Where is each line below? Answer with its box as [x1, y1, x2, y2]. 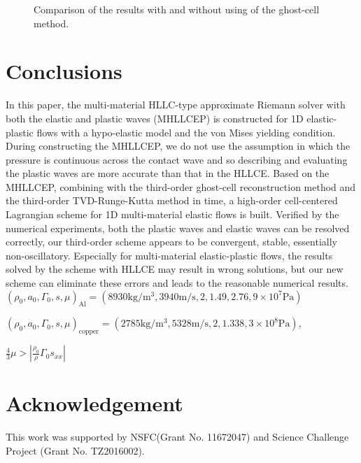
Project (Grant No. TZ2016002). [6, 443, 145, 457]
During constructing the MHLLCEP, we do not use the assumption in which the [6, 138, 351, 153]
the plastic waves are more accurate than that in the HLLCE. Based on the [6, 166, 330, 180]
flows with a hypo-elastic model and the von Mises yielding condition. [36, 124, 336, 139]
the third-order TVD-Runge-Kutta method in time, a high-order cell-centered [6, 193, 338, 208]
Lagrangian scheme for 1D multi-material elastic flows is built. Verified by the [6, 207, 339, 222]
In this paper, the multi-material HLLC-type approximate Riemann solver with [6, 97, 346, 112]
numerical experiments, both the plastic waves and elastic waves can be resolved [6, 220, 350, 235]
